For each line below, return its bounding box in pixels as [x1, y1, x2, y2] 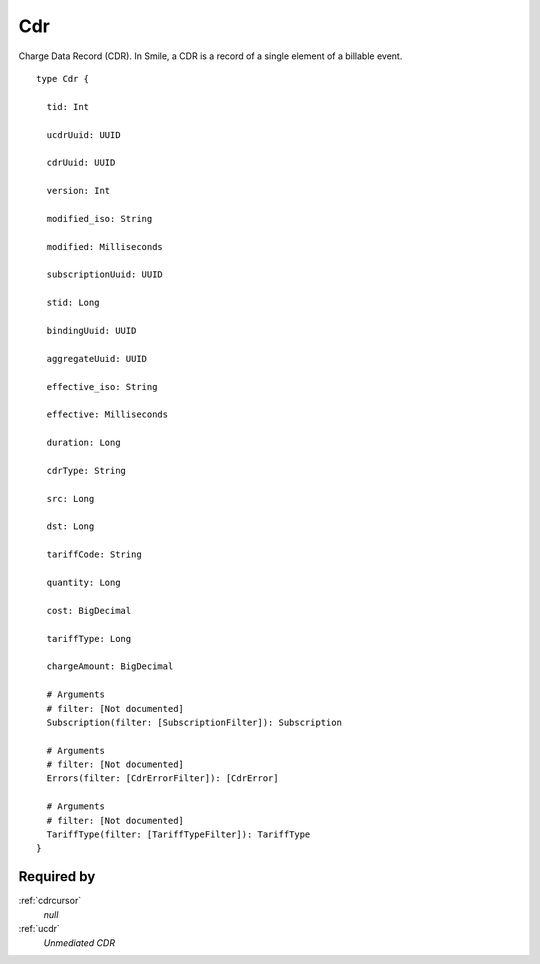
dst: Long [46, 521, 95, 532]
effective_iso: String [46, 381, 158, 392]
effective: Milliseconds [46, 409, 169, 420]
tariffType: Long [46, 633, 132, 644]
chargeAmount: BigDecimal [46, 661, 174, 672]
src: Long [46, 493, 95, 504]
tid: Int [46, 101, 90, 112]
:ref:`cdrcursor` [18, 895, 82, 907]
